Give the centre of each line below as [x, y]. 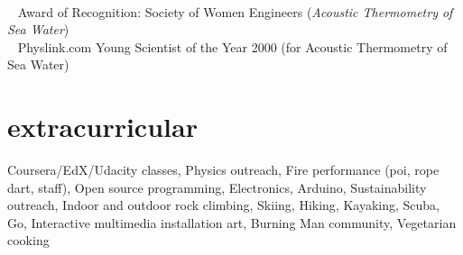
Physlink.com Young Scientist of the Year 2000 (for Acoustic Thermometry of [232, 46]
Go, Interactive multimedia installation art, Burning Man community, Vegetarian [232, 222]
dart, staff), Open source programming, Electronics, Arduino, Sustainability [217, 187]
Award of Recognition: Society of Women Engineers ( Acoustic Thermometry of [235, 11]
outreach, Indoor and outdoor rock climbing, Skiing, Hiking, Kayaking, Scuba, [223, 205]
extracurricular [102, 127]
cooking [28, 240]
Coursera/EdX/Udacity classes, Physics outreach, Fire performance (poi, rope [223, 170]
